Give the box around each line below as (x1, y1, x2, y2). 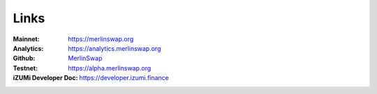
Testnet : (13, 63, 38, 72)
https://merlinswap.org (68, 35, 134, 43)
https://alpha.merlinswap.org (68, 63, 151, 72)
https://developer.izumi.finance (79, 74, 169, 82)
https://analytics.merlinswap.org (68, 44, 161, 52)
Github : (13, 54, 36, 63)
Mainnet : (13, 35, 40, 43)
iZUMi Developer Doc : (13, 74, 78, 82)
